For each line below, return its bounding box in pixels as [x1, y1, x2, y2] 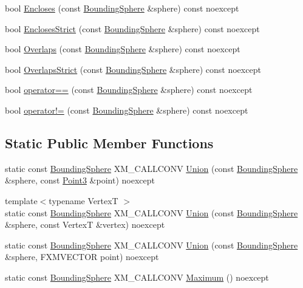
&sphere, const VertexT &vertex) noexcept [5, 218, 165, 231]
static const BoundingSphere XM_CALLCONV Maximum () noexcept [5, 270, 269, 283]
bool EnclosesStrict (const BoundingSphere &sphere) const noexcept [5, 22, 260, 35]
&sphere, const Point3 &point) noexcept [5, 174, 155, 187]
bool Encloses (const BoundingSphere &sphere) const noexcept [5, 2, 239, 14]
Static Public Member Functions [5, 133, 214, 152]
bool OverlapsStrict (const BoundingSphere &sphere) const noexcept [5, 63, 261, 75]
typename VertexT [49, 194, 118, 207]
